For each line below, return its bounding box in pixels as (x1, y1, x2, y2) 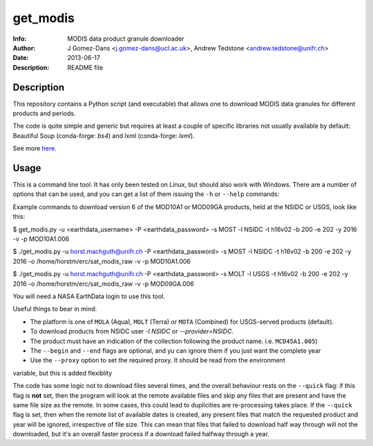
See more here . (12, 144, 57, 153)
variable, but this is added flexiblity (12, 369, 113, 377)
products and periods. (12, 109, 76, 117)
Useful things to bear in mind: (12, 304, 97, 313)
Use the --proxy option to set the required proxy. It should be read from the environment (30, 356, 286, 365)
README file (67, 63, 104, 72)
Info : (12, 35, 27, 43)
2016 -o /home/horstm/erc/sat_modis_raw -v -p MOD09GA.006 (12, 280, 195, 288)
